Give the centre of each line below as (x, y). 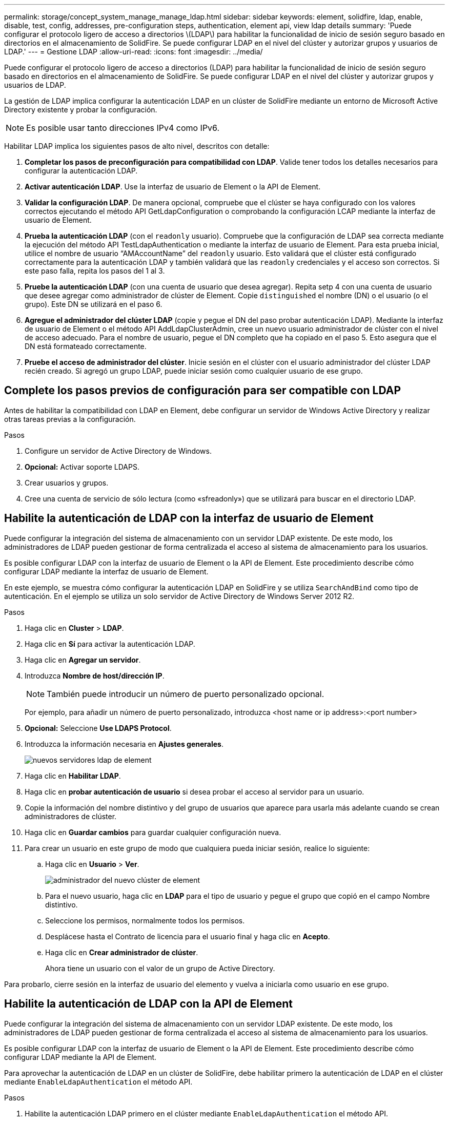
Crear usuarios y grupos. (67, 482)
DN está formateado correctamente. (86, 346)
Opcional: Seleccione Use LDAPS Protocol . (98, 728)
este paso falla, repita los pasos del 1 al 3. (95, 271)
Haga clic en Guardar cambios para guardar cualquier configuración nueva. (153, 832)
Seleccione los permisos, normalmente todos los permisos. (145, 920)
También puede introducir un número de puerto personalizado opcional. (186, 694)
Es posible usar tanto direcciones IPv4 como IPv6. (123, 128)
